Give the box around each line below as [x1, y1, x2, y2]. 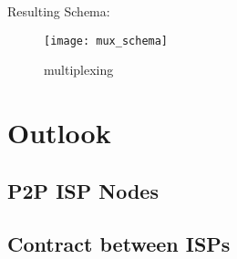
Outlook [7, 114, 111, 151]
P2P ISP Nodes [7, 176, 159, 204]
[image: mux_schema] [44, 34, 169, 47]
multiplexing [44, 60, 114, 79]
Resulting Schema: [7, 2, 110, 20]
